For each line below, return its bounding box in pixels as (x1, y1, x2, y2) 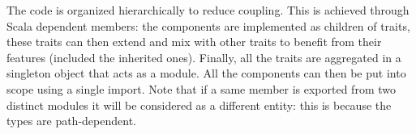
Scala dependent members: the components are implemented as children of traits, (6, 17, 410, 34)
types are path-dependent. (6, 112, 136, 129)
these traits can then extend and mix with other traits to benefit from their (6, 33, 382, 50)
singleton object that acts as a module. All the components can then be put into (6, 65, 406, 82)
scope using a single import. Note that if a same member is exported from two (6, 80, 396, 97)
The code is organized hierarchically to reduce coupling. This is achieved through (6, 2, 410, 18)
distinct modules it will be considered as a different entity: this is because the (6, 96, 392, 113)
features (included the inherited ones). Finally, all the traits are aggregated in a (6, 48, 401, 65)
